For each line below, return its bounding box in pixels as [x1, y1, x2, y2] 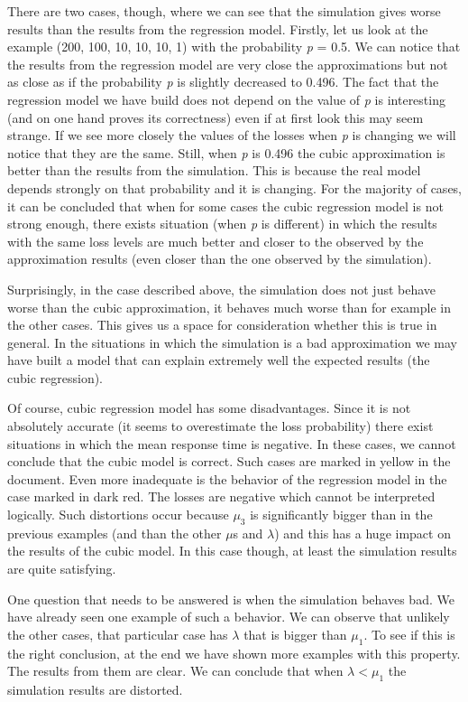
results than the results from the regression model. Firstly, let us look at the [7, 19, 428, 38]
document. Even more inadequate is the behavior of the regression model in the [7, 469, 447, 488]
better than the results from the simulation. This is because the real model [7, 161, 421, 180]
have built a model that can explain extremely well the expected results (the [7, 351, 430, 370]
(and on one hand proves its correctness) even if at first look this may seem [7, 108, 424, 126]
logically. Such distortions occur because [7, 505, 229, 524]
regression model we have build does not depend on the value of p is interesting [7, 89, 445, 108]
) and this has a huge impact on [274, 523, 451, 542]
